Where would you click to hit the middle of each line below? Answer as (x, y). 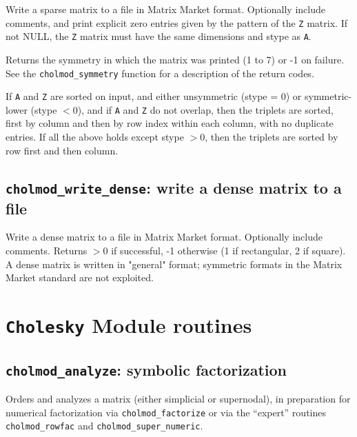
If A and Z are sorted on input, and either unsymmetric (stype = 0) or (154, 96)
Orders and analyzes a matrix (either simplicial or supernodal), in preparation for (178, 399)
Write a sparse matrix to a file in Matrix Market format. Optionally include (165, 9)
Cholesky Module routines (129, 324)
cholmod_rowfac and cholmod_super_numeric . (104, 426)
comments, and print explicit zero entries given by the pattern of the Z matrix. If (176, 22)
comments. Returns (47, 251)
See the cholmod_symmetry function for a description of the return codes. (160, 73)
